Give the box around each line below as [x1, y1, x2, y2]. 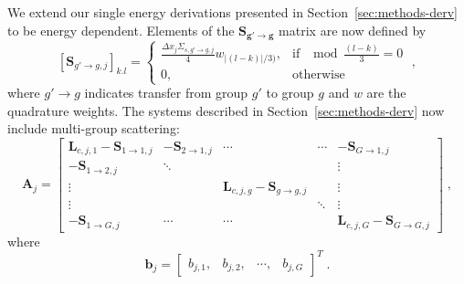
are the [366, 83, 406, 102]
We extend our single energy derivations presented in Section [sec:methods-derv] [7, 3, 458, 21]
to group [266, 83, 314, 102]
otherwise [292, 68, 345, 81]
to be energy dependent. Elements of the [7, 20, 235, 39]
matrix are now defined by [279, 20, 427, 39]
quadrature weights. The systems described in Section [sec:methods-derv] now [7, 100, 445, 120]
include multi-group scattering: [7, 119, 180, 138]
